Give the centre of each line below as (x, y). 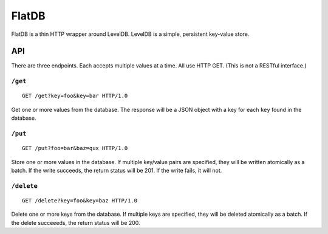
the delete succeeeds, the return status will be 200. (76, 222)
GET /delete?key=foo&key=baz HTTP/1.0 (80, 200)
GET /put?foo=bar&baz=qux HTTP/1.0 (75, 148)
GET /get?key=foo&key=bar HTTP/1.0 (75, 96)
